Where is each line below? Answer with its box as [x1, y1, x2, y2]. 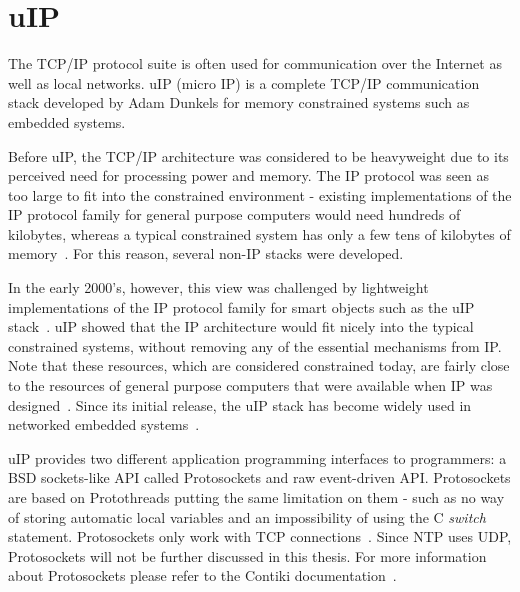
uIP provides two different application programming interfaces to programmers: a [8, 447, 507, 468]
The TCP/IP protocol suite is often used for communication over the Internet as [8, 53, 502, 74]
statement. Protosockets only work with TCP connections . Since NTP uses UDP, [8, 526, 512, 547]
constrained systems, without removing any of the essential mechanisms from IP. [8, 335, 502, 356]
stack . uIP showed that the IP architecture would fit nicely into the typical [8, 316, 474, 337]
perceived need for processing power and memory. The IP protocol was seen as [8, 165, 490, 186]
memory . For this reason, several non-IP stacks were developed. [8, 243, 404, 264]
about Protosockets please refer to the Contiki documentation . [8, 565, 397, 586]
